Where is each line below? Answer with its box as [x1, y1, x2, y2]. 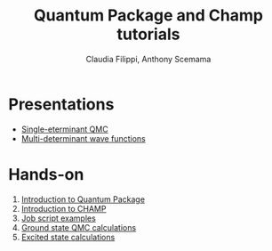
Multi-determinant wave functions [20, 133, 146, 143]
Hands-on [8, 164, 84, 184]
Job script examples [20, 213, 97, 223]
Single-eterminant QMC [20, 124, 108, 134]
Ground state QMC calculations [20, 222, 137, 232]
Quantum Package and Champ [33, 5, 264, 26]
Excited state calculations [20, 231, 116, 242]
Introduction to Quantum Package [20, 193, 146, 205]
